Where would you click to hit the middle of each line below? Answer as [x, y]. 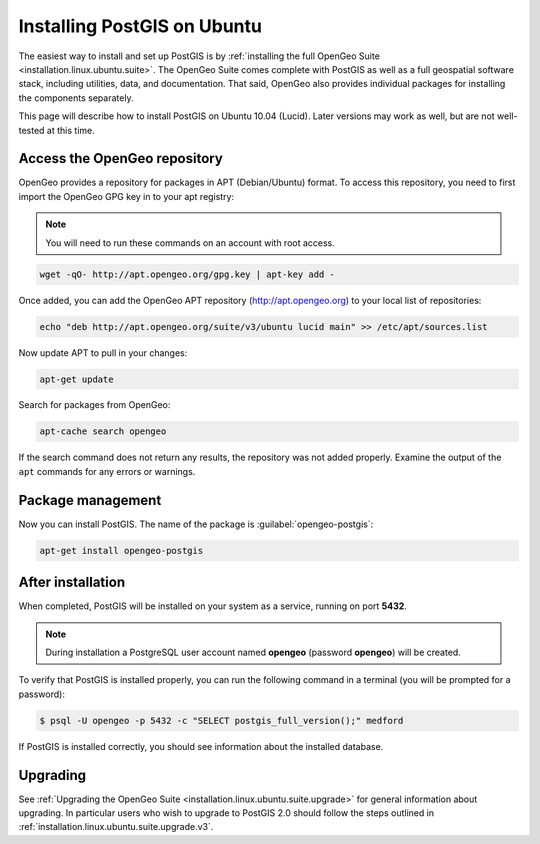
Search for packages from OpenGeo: [94, 405]
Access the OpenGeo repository [121, 158]
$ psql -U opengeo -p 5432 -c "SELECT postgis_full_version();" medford [221, 720]
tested [31, 130]
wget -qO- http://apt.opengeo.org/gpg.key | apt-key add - [187, 274]
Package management [90, 500]
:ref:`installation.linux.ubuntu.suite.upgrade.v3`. [116, 827]
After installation [71, 582]
